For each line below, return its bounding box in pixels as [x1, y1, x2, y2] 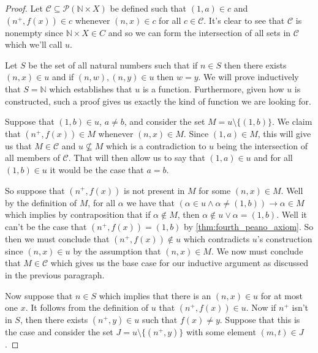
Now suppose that [5, 289, 73, 302]
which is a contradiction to [105, 139, 206, 152]
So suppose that [5, 184, 65, 196]
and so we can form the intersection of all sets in [108, 26, 291, 39]
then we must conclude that [5, 232, 110, 245]
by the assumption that [73, 244, 161, 257]
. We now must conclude [211, 244, 303, 257]
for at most [260, 289, 303, 302]
